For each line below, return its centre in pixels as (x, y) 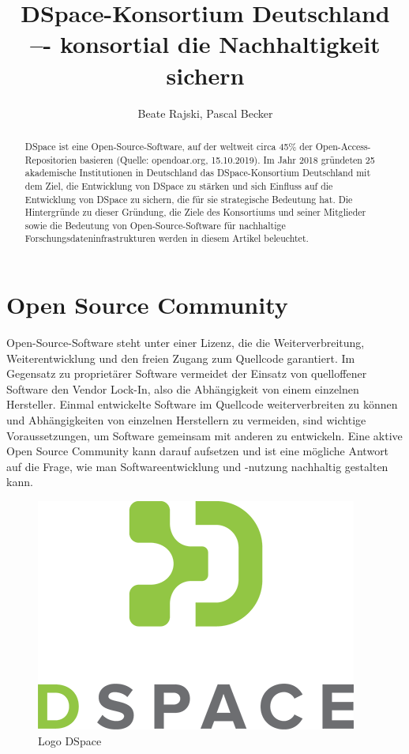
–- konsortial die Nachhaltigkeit (205, 44)
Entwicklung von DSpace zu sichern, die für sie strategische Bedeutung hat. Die (189, 199)
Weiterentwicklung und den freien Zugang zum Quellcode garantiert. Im (181, 358)
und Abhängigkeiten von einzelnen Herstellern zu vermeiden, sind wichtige (186, 420)
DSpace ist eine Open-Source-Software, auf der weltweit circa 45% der (169, 146)
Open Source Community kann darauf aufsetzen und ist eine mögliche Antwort (198, 451)
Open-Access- (343, 146)
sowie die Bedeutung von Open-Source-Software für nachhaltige (155, 225)
